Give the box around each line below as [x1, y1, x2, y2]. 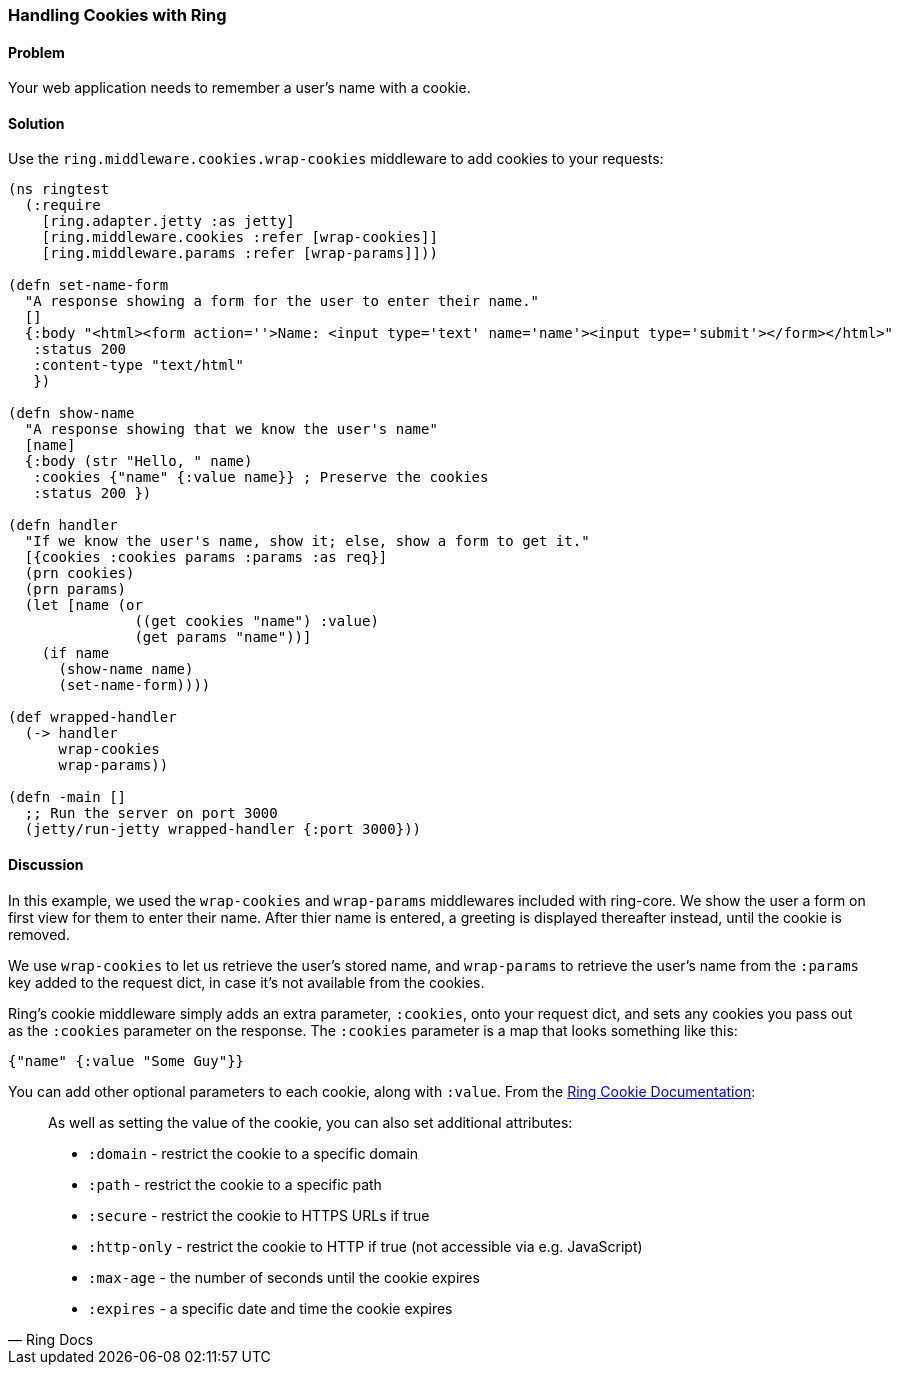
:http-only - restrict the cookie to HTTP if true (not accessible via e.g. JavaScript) [88, 1237, 643, 1255]
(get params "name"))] [134, 629, 312, 646]
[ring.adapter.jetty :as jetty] [41, 213, 295, 230]
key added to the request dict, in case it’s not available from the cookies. [8, 973, 485, 991]
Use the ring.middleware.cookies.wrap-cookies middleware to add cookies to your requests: [8, 150, 664, 168]
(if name [41, 645, 110, 662]
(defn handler [8, 517, 118, 534]
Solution [8, 114, 65, 132]
